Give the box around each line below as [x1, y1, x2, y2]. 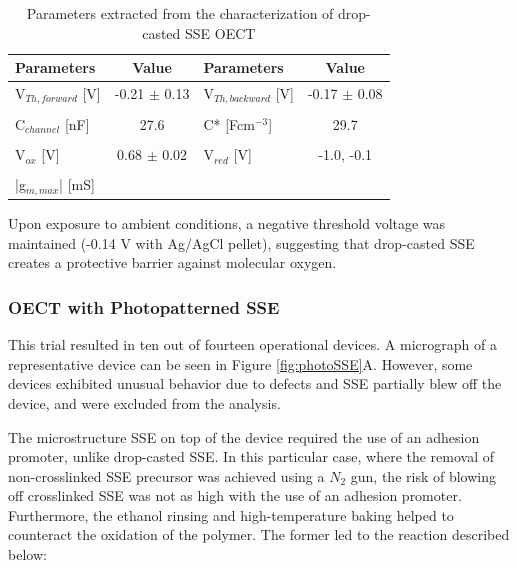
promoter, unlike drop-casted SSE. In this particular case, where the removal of [8, 446, 495, 467]
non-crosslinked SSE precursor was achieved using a [8, 465, 325, 486]
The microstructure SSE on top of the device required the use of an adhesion [8, 426, 480, 447]
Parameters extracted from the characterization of [26, 3, 334, 23]
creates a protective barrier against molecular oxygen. [8, 252, 337, 273]
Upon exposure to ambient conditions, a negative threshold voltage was [8, 213, 446, 234]
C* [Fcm [203, 113, 255, 134]
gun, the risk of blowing [350, 465, 496, 486]
